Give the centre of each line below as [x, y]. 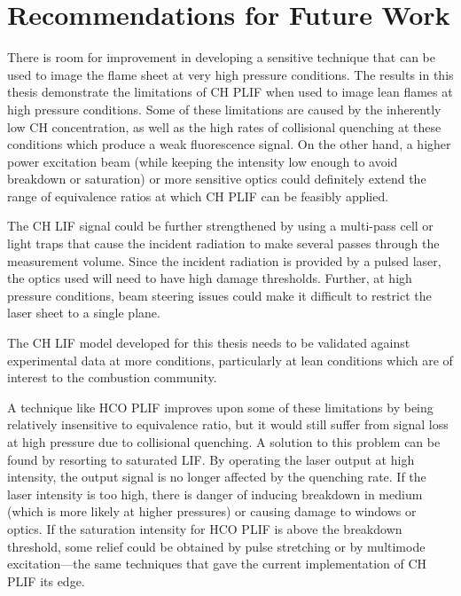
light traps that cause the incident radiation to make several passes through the [223, 243]
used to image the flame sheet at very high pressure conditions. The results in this [230, 74]
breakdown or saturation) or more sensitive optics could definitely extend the [217, 179]
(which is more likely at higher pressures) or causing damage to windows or [212, 511]
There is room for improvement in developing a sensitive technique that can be [221, 57]
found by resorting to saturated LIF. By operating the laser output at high [211, 459]
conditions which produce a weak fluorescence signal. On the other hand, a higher [229, 144]
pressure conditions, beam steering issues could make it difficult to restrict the [219, 295]
